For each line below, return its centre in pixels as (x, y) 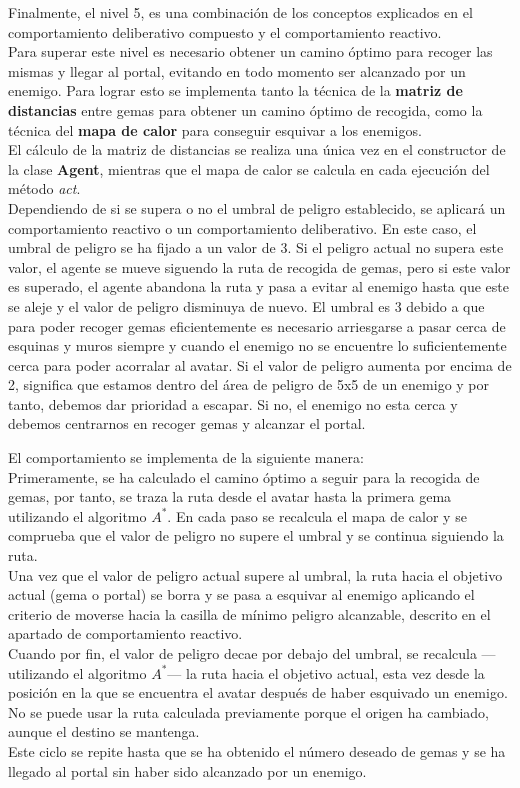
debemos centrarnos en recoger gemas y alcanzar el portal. (187, 423)
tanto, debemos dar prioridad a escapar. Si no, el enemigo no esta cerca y (233, 403)
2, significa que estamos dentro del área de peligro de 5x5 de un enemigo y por (249, 384)
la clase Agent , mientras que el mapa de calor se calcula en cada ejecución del (249, 168)
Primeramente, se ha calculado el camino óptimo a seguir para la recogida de (244, 476)
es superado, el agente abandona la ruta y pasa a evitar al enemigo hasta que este (258, 286)
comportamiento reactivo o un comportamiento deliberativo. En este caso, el (242, 227)
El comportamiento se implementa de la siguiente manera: (186, 457)
